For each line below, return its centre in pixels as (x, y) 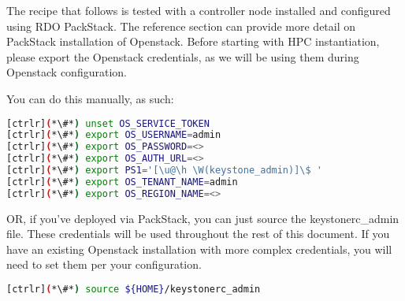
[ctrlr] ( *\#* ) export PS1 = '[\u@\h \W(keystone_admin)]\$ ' (164, 171)
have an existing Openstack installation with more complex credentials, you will (199, 249)
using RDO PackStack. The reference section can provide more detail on (181, 26)
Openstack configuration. (67, 72)
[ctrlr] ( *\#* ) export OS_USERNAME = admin (114, 135)
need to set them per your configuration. (104, 264)
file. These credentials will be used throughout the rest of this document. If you (198, 234)
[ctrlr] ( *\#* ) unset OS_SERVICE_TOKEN (108, 123)
